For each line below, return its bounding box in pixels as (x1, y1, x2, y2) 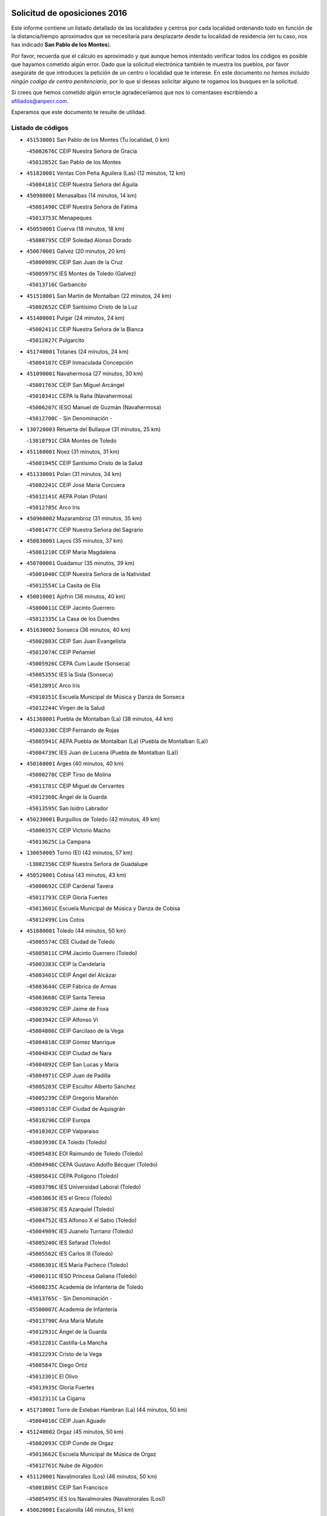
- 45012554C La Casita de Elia (26, 582, 101, 589)
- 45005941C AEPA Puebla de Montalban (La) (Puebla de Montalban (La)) (26, 737, 208, 745)
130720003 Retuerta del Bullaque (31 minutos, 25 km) (26, 426, 161, 433)
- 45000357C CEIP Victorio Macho (26, 827, 111, 834)
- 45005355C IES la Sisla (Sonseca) (26, 671, 113, 678)
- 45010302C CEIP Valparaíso (26, 1127, 99, 1135)
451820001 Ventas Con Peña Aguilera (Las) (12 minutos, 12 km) (26, 170, 186, 177)
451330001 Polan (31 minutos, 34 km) (26, 470, 122, 477)
